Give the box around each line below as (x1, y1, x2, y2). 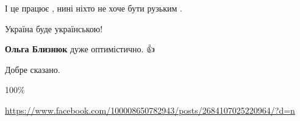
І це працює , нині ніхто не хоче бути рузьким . (5, 2, 182, 14)
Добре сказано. (5, 63, 60, 75)
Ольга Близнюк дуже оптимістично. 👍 (5, 43, 155, 55)
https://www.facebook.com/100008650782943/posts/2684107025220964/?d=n (5, 103, 295, 116)
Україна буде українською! (5, 22, 103, 35)
